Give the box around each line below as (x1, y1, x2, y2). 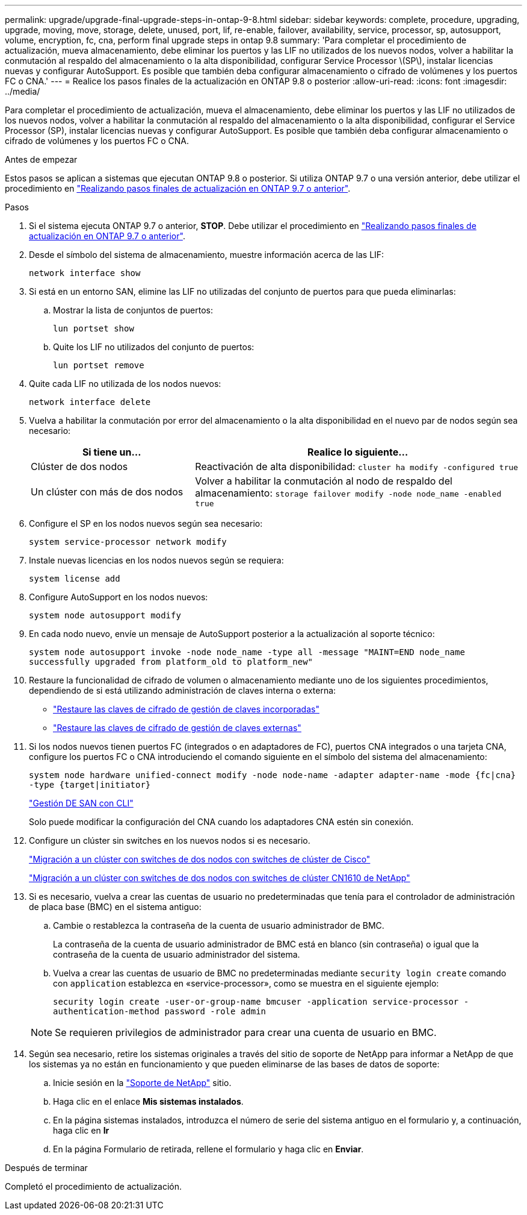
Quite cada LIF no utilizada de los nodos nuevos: (29, 378, 221, 389)
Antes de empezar (5, 154, 78, 165)
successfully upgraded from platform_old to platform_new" (29, 657, 313, 667)
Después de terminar (5, 1163, 88, 1173)
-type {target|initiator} (29, 780, 151, 790)
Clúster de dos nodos (31, 460, 128, 472)
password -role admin (164, 1006, 267, 1016)
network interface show (29, 268, 141, 278)
